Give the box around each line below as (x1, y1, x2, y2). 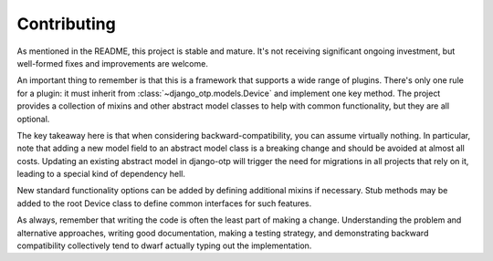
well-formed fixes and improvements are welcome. (16, 57, 209, 68)
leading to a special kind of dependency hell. (16, 169, 186, 180)
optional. (16, 113, 50, 124)
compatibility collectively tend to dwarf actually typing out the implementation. (16, 240, 312, 251)
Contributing (16, 14, 116, 34)
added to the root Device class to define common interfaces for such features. (16, 197, 312, 209)
